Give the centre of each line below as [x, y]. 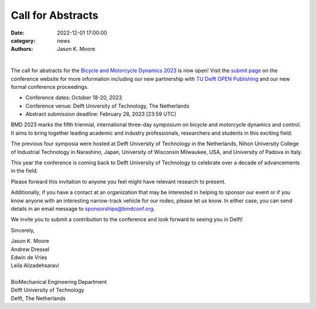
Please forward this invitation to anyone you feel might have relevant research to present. [118, 181]
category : [23, 40]
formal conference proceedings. [50, 87]
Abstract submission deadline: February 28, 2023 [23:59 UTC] [101, 114]
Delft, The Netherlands [38, 298]
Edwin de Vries [29, 257]
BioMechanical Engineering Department [59, 282]
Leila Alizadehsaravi [35, 266]
